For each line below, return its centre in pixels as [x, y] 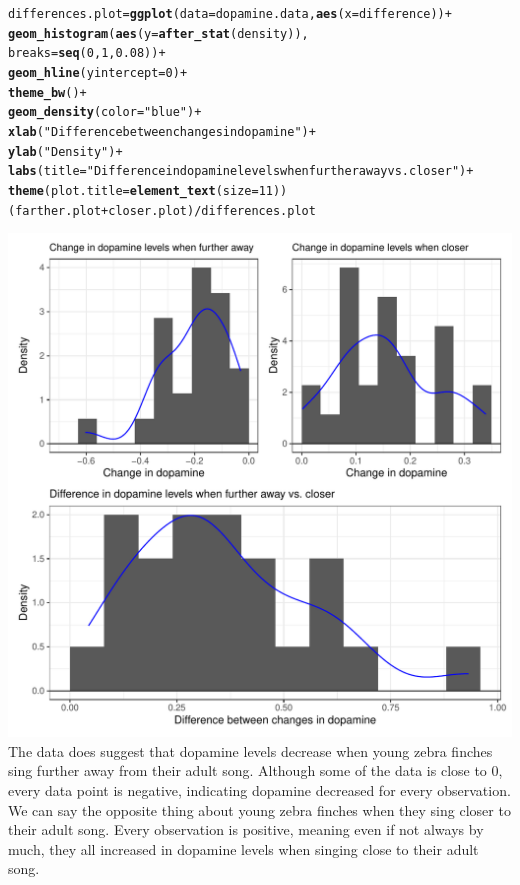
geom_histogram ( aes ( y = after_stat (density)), [158, 33]
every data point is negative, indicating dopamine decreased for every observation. [259, 790]
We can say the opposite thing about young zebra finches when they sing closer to [259, 809]
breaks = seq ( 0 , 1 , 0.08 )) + [87, 53]
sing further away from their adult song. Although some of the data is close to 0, [255, 770]
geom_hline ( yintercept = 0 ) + [98, 72]
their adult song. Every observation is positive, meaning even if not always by [246, 829]
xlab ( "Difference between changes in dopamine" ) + [162, 131]
